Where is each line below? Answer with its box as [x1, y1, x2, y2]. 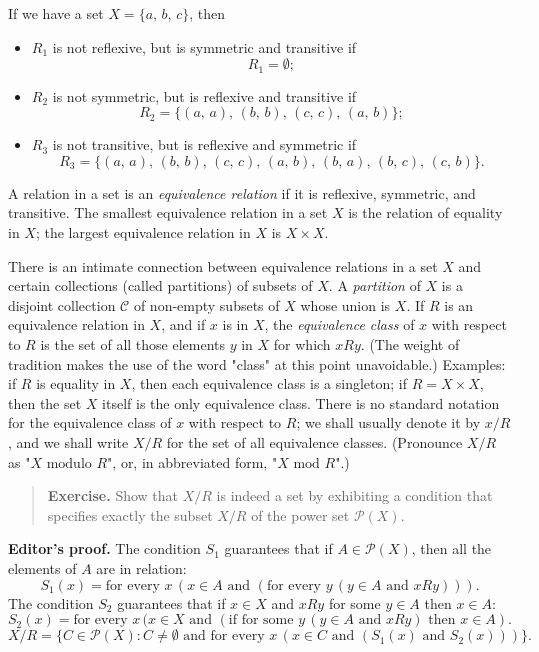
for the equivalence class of [8, 412, 172, 433]
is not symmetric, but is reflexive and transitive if [52, 85, 357, 106]
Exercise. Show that [47, 485, 179, 506]
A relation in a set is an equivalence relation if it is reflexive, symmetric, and [8, 182, 476, 203]
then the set [8, 392, 82, 413]
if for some [228, 613, 294, 628]
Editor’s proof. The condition [8, 538, 201, 559]
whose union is [300, 294, 391, 315]
